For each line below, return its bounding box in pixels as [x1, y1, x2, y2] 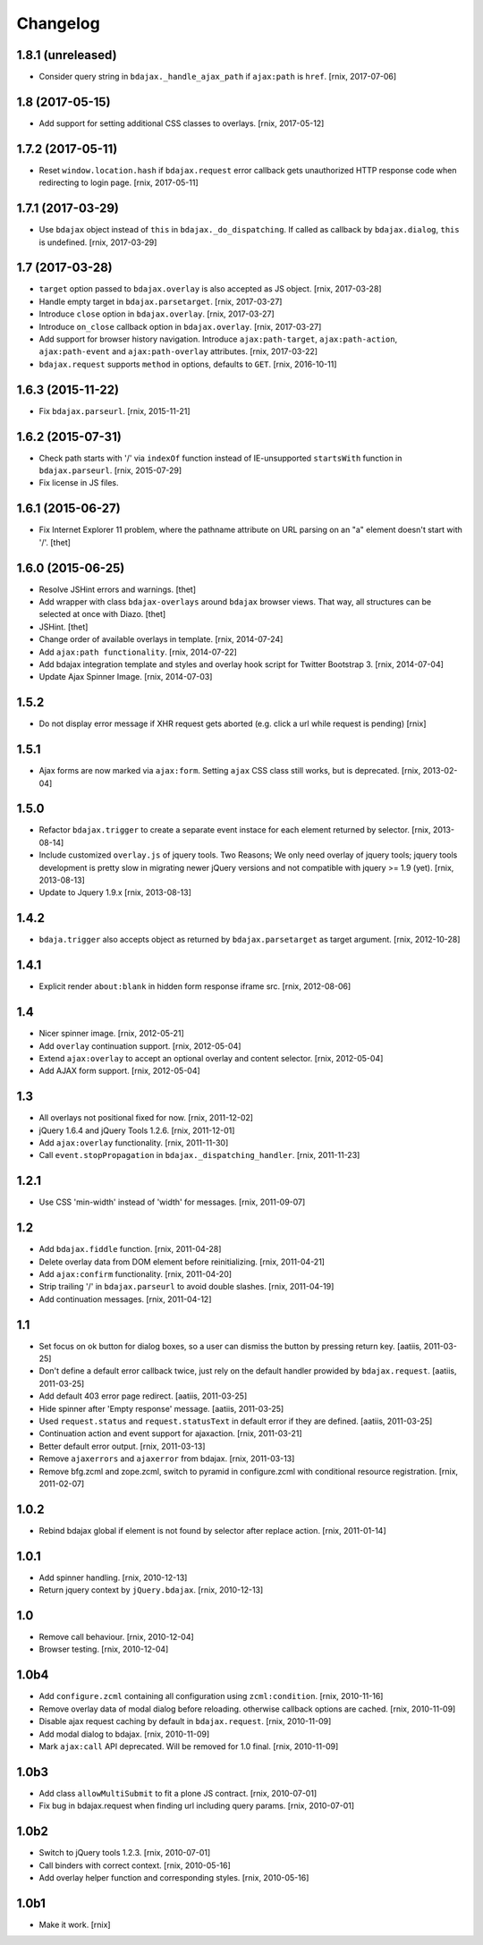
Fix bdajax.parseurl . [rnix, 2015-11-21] [38, 405, 191, 416]
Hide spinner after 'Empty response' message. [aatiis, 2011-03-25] [38, 1403, 284, 1414]
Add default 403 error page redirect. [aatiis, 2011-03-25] [38, 1391, 248, 1401]
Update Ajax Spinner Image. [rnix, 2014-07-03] [38, 672, 213, 682]
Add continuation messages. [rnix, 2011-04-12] [38, 1293, 212, 1305]
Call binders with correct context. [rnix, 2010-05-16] [38, 1860, 232, 1871]
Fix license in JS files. [38, 478, 119, 488]
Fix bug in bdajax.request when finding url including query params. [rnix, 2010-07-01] [38, 1800, 355, 1811]
